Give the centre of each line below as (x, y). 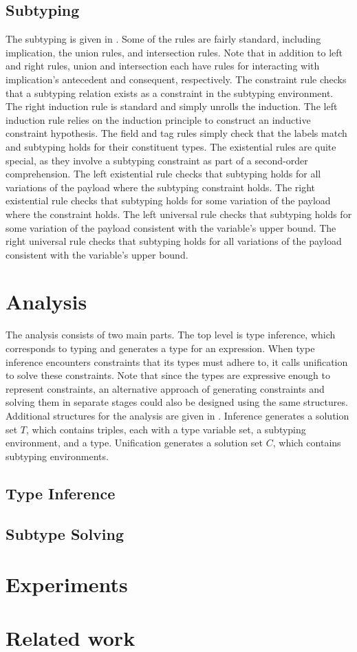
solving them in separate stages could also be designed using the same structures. (177, 402)
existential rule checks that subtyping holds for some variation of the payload (168, 200)
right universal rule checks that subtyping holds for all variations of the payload (174, 241)
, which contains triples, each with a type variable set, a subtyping (166, 429)
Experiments (67, 584)
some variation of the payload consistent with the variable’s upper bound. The (171, 227)
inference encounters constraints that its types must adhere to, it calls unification (177, 361)
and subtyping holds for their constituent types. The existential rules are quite (171, 146)
